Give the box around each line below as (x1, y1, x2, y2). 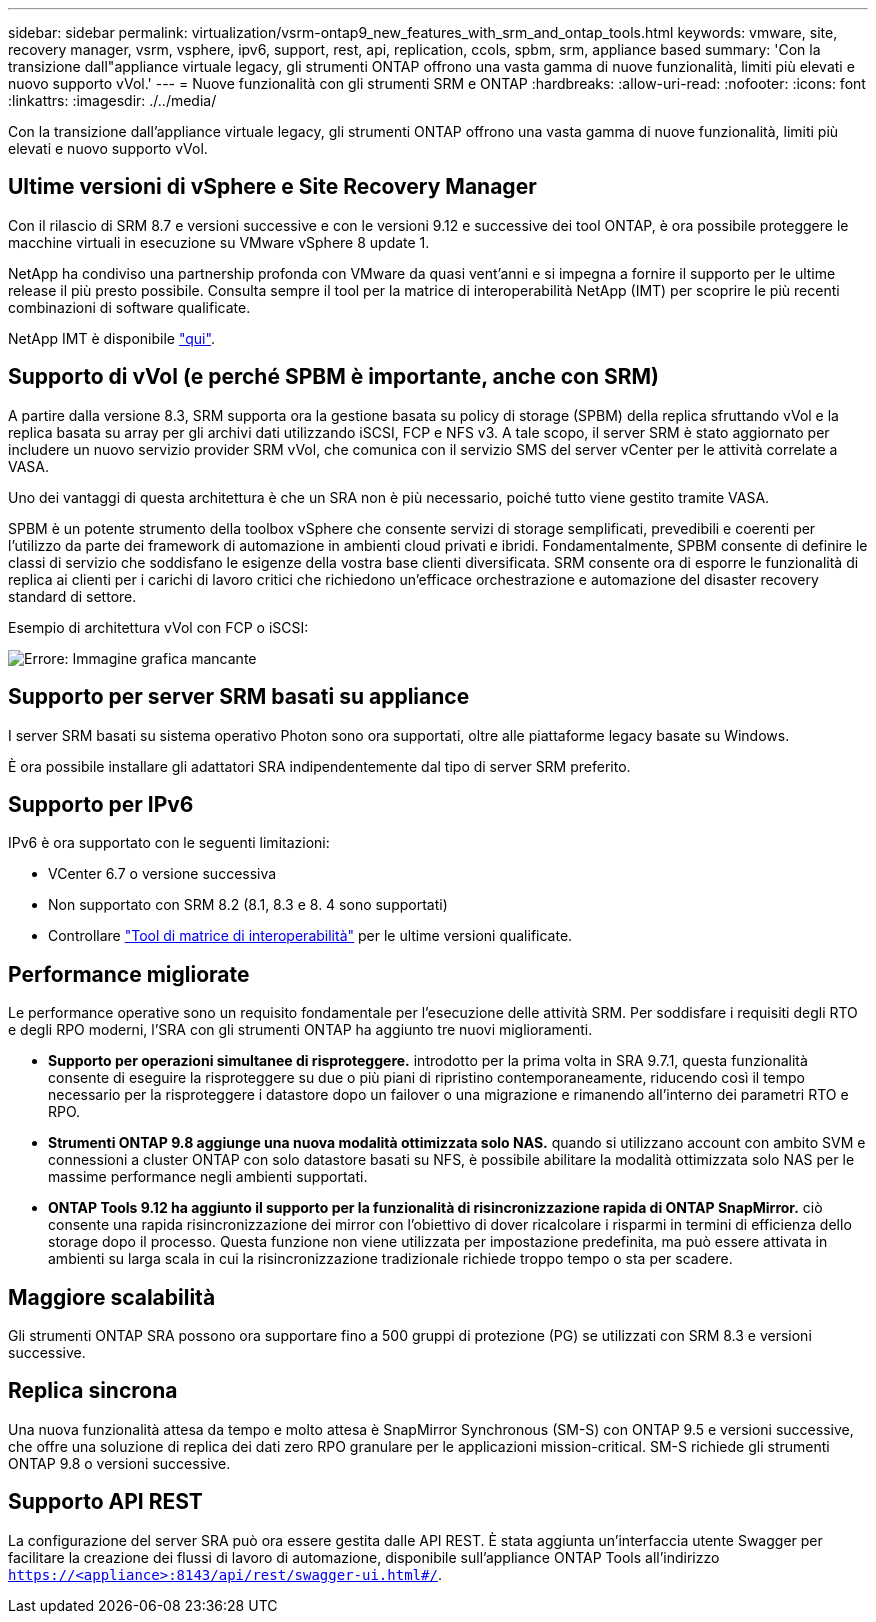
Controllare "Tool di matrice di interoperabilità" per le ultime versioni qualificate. (48, 927, 573, 945)
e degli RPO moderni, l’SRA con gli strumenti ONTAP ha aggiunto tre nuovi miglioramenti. (8, 1021, 593, 1039)
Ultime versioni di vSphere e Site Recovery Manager (8, 174, 537, 200)
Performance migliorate (8, 961, 250, 987)
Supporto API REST (8, 1489, 203, 1515)
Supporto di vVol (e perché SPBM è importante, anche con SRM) (8, 364, 659, 390)
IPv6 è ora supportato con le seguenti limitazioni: (8, 834, 330, 852)
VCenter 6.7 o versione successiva (48, 865, 277, 883)
